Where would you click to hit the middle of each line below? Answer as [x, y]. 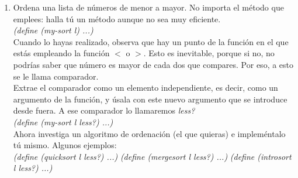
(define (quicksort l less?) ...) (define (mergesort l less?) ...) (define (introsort [152, 156]
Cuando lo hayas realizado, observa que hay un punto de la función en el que [151, 41]
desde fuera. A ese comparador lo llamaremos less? [104, 110]
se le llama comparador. [56, 76]
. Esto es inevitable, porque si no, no [209, 53]
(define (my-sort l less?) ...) [63, 121]
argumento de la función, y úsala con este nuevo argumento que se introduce [150, 99]
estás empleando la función [61, 53]
